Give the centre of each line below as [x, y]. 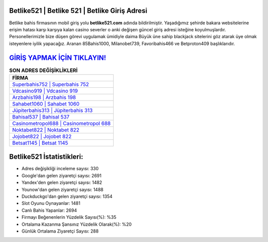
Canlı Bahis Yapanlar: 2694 [49, 210]
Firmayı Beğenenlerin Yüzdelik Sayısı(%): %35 [69, 217]
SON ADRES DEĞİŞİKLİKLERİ [43, 70]
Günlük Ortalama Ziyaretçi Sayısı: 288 [60, 231]
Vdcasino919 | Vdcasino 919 [45, 91]
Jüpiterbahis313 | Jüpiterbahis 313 [52, 110]
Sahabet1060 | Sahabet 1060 [46, 104]
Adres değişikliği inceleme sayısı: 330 [60, 169]
